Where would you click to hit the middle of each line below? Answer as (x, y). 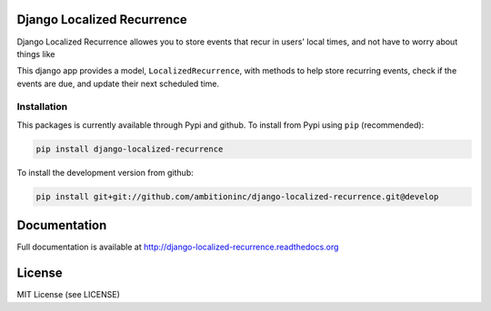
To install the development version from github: (105, 172)
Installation (42, 107)
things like (36, 53)
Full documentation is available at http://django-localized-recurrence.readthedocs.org (178, 247)
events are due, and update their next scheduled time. (118, 83)
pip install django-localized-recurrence (130, 149)
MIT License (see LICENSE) (68, 295)
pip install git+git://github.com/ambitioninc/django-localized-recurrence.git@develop (237, 196)
